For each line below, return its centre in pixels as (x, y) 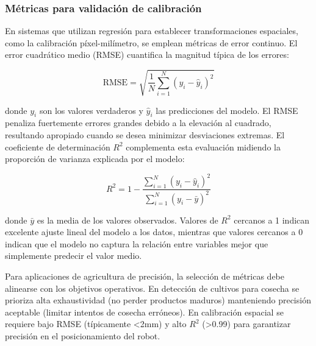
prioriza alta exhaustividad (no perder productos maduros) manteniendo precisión (158, 300)
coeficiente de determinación (58, 147)
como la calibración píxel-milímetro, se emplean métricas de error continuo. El (151, 42)
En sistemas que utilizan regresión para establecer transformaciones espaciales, (152, 31)
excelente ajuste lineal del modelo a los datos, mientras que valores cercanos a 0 (154, 232)
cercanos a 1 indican (272, 220)
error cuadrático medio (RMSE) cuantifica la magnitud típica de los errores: (147, 55)
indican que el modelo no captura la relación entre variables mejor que (137, 243)
